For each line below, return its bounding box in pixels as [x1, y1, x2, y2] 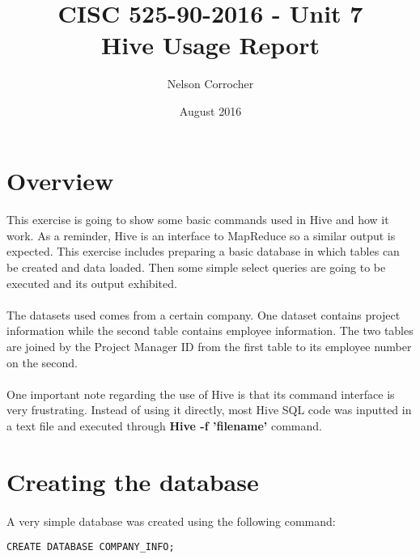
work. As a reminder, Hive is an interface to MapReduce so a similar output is [6, 227, 396, 244]
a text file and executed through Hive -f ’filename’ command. [6, 417, 322, 434]
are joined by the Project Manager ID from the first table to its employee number [6, 338, 412, 355]
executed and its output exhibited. [6, 274, 177, 291]
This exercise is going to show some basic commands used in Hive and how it [6, 211, 389, 228]
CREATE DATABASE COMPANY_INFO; [6, 541, 175, 553]
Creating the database [6, 464, 259, 498]
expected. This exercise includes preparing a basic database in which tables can [6, 243, 400, 260]
